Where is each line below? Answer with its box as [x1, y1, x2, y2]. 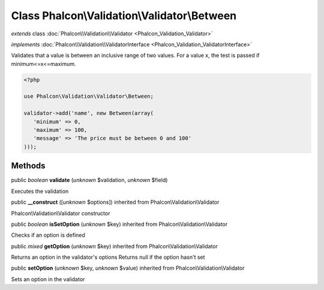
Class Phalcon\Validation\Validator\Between [11, 9, 237, 22]
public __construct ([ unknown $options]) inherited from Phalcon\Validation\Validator [11, 198, 220, 206]
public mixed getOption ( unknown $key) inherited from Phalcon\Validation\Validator [11, 243, 218, 250]
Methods [11, 161, 46, 171]
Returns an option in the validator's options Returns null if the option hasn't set [11, 253, 205, 261]
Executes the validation [11, 188, 69, 195]
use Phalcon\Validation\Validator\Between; [23, 93, 154, 100]
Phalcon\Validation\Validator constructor [11, 210, 110, 217]
